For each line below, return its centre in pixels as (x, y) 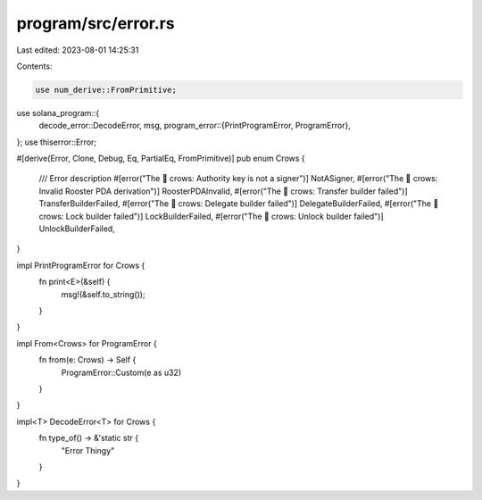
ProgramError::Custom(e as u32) (121, 372)
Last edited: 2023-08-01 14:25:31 (78, 50)
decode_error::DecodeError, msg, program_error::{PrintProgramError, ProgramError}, (195, 126)
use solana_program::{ (58, 112)
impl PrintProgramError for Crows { (81, 265)
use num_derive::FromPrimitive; (106, 90)
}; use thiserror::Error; (57, 142)
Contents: (34, 66)
